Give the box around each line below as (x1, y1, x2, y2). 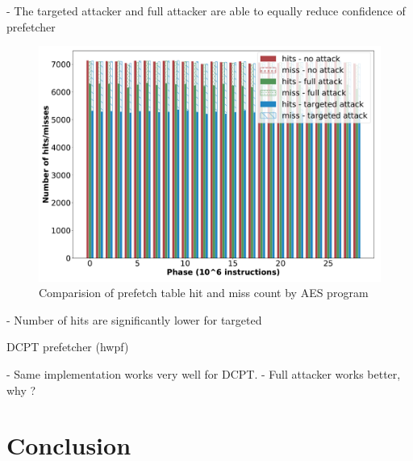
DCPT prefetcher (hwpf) (6, 338, 129, 355)
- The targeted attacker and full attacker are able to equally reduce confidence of (6, 2, 406, 19)
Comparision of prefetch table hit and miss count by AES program (39, 284, 369, 301)
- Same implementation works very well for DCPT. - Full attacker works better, (6, 366, 401, 383)
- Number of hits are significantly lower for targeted (6, 311, 262, 328)
